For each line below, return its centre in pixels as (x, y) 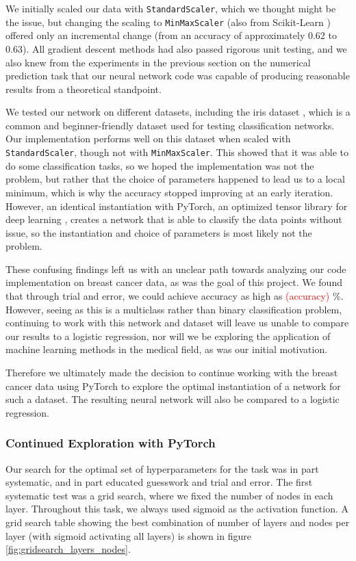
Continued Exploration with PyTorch (111, 443)
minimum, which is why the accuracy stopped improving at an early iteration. (169, 192)
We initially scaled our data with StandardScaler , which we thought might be (171, 8)
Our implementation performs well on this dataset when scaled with (148, 139)
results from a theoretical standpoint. (84, 89)
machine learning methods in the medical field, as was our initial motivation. (167, 349)
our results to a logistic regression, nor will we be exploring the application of (168, 336)
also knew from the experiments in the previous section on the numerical (158, 62)
